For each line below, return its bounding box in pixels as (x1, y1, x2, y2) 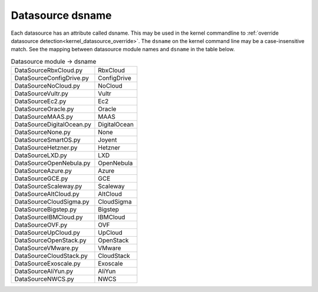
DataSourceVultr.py (14, 89, 69, 98)
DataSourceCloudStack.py (14, 252, 88, 260)
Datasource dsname (11, 9, 112, 22)
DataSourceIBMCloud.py (14, 213, 83, 221)
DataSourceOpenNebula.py (14, 159, 91, 167)
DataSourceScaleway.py (14, 182, 82, 191)
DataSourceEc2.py (14, 97, 67, 105)
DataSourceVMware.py (14, 244, 79, 253)
